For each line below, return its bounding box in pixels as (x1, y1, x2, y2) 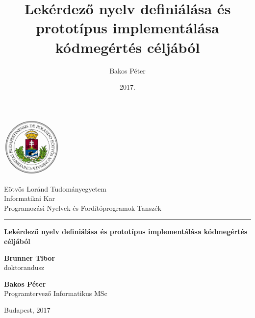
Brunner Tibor (4, 252, 55, 263)
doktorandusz (4, 262, 45, 272)
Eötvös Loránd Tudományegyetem (4, 183, 106, 194)
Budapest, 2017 (4, 305, 51, 315)
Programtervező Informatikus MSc (4, 288, 107, 298)
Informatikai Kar (4, 193, 55, 203)
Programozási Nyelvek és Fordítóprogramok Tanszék (4, 202, 161, 213)
